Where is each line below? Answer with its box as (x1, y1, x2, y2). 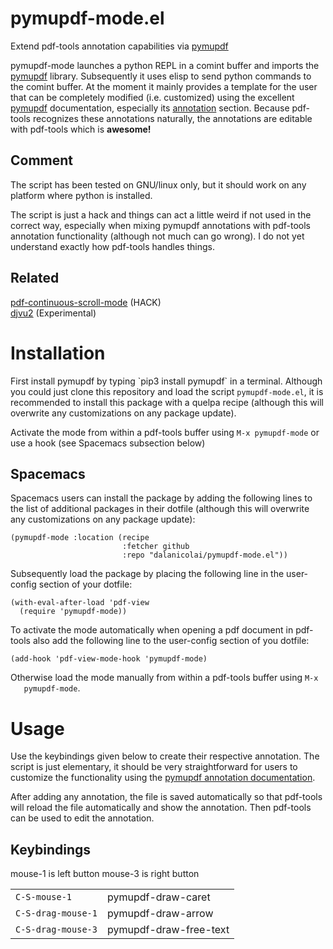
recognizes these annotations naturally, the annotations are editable (32, 112, 313, 124)
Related (10, 270, 60, 287)
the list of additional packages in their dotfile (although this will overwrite (10, 503, 310, 515)
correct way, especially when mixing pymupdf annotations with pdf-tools (10, 219, 311, 231)
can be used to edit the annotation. (10, 812, 155, 824)
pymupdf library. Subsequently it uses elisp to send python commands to (10, 70, 312, 82)
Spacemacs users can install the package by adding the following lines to (10, 492, 313, 504)
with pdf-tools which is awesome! (10, 123, 152, 135)
